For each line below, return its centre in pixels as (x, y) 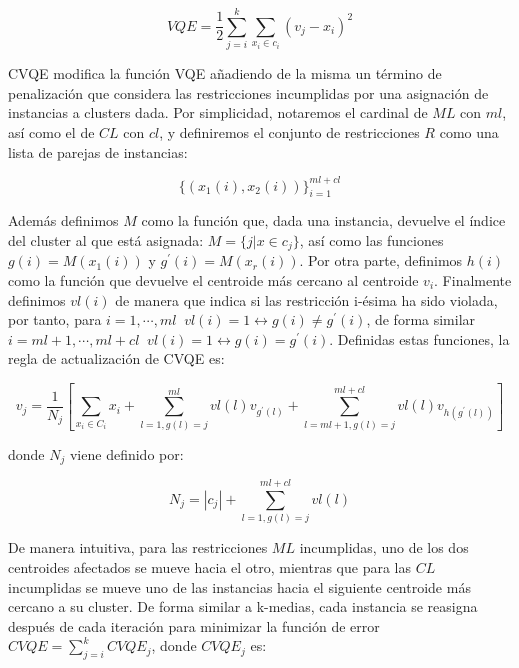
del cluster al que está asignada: (106, 239)
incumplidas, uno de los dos (384, 547)
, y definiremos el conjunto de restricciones (289, 131)
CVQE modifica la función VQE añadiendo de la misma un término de (225, 73)
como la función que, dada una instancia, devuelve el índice (323, 220)
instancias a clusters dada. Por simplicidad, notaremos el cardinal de (218, 112)
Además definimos (63, 220)
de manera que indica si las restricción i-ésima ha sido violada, (306, 299)
